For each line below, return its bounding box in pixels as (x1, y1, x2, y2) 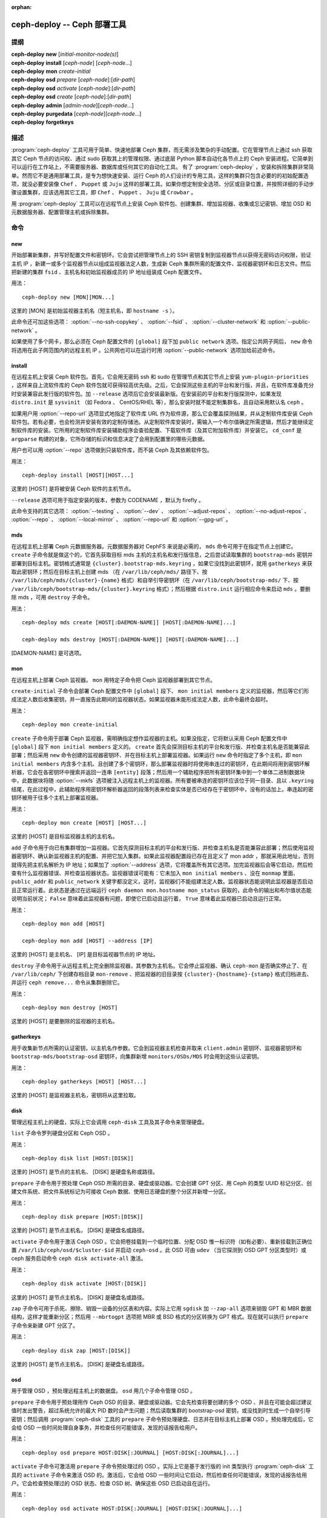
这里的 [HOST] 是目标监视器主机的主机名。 (11, 832, 118, 840)
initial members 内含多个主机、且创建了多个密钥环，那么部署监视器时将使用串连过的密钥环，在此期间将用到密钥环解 (11, 760, 310, 768)
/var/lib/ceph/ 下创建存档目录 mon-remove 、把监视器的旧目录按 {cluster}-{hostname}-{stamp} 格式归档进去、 (11, 970, 312, 978)
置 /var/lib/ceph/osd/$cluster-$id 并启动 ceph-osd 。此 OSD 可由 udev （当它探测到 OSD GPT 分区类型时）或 (11, 1247, 307, 1254)
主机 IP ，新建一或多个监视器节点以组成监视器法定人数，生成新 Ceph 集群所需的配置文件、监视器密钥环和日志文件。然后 (11, 260, 311, 267)
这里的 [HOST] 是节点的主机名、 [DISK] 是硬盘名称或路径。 (11, 1168, 159, 1176)
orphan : (11, 4, 32, 10)
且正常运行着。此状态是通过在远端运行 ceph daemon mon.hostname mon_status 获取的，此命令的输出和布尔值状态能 (11, 887, 312, 894)
